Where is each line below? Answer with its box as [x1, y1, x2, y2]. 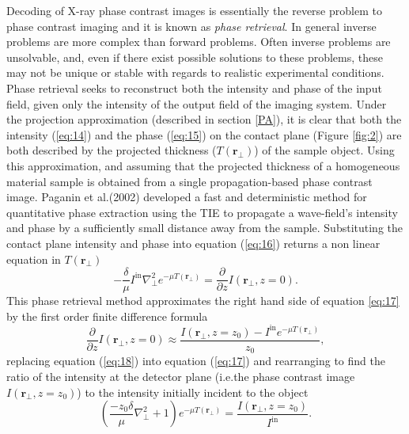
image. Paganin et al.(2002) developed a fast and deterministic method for [6, 188, 367, 205]
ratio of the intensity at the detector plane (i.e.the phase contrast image [6, 367, 355, 384]
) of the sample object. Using [254, 142, 395, 158]
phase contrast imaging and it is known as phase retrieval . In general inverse [6, 17, 377, 34]
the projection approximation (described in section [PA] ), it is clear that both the [6, 111, 402, 128]
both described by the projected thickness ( [6, 142, 217, 158]
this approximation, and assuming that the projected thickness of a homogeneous [6, 157, 400, 173]
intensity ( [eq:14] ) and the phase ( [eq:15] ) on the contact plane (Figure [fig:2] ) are [6, 126, 402, 143]
